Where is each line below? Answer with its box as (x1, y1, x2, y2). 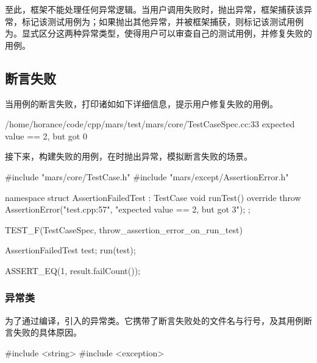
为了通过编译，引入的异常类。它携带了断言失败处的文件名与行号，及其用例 (5, 314, 304, 326)
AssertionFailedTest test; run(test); (5, 244, 136, 256)
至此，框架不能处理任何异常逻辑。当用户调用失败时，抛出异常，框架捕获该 (5, 3, 304, 15)
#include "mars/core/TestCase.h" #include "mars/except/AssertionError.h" (5, 170, 289, 183)
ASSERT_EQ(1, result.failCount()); (5, 264, 141, 277)
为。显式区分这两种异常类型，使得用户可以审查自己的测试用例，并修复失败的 (5, 27, 312, 40)
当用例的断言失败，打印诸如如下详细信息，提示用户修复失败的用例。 (5, 97, 278, 110)
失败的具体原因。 (13, 326, 82, 339)
